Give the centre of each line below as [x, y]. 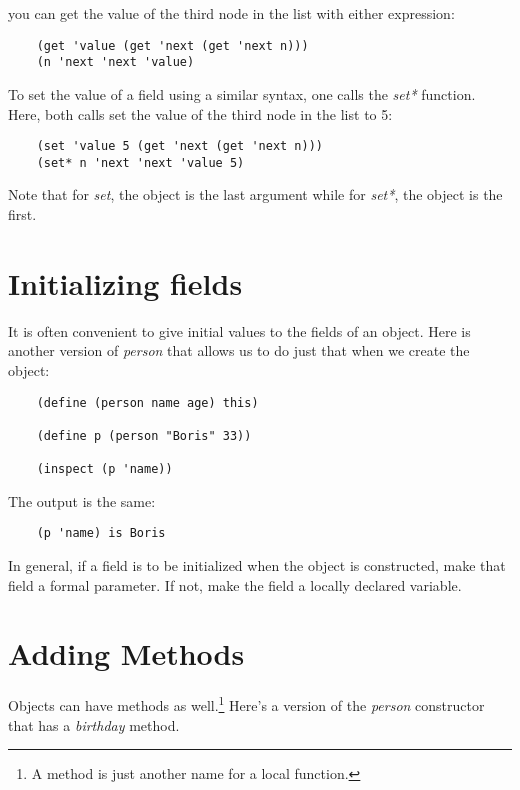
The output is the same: [82, 500]
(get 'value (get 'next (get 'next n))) [172, 45]
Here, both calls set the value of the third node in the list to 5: [200, 113]
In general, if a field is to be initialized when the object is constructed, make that [257, 565]
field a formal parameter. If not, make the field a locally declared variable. [235, 584]
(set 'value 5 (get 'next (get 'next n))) [179, 146]
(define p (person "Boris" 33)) [144, 435]
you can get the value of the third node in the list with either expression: [231, 13]
